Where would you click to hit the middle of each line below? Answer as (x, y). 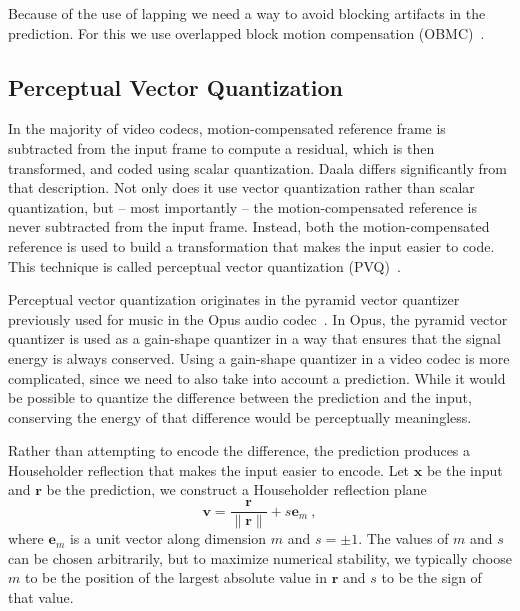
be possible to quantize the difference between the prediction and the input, (240, 397)
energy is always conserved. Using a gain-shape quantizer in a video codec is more (259, 357)
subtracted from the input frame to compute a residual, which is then (221, 147)
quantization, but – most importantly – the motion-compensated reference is (242, 206)
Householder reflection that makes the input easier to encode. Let (209, 469)
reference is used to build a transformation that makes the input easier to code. (251, 245)
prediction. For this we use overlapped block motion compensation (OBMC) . (246, 32)
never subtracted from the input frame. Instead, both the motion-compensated (249, 226)
